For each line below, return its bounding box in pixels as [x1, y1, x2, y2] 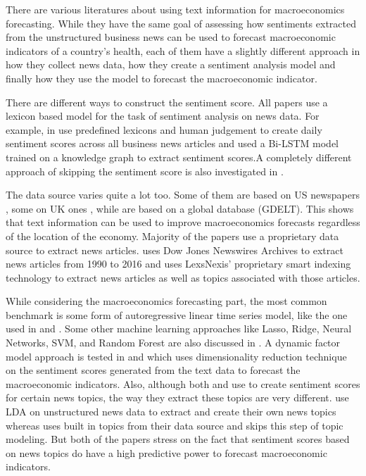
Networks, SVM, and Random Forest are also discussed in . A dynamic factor [6, 335, 341, 350]
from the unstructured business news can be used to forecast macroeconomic [6, 30, 336, 44]
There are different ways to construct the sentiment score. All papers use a [6, 94, 328, 109]
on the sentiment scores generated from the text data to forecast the [6, 363, 301, 377]
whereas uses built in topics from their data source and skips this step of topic [6, 418, 343, 432]
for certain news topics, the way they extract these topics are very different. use [6, 390, 349, 405]
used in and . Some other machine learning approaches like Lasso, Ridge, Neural [6, 321, 352, 336]
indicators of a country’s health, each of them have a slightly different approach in [6, 43, 360, 58]
